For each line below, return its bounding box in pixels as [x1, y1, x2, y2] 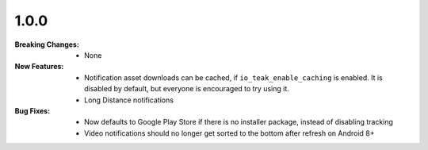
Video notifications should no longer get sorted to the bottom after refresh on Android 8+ [84, 128, 376, 138]
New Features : [14, 62, 64, 71]
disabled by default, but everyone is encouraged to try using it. [84, 84, 289, 94]
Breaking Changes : [14, 40, 79, 49]
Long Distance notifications [84, 95, 174, 105]
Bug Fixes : [14, 106, 51, 115]
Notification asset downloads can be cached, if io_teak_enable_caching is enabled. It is [84, 72, 384, 83]
